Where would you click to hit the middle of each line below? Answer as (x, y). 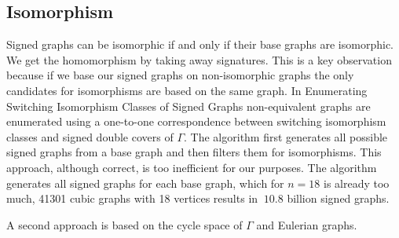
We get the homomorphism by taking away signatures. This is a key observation (199, 59)
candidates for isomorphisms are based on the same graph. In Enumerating (187, 90)
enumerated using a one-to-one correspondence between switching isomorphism (196, 121)
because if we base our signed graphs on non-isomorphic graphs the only (180, 75)
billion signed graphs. (338, 198)
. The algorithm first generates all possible (286, 136)
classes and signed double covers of (90, 136)
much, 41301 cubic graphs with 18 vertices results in (132, 198)
